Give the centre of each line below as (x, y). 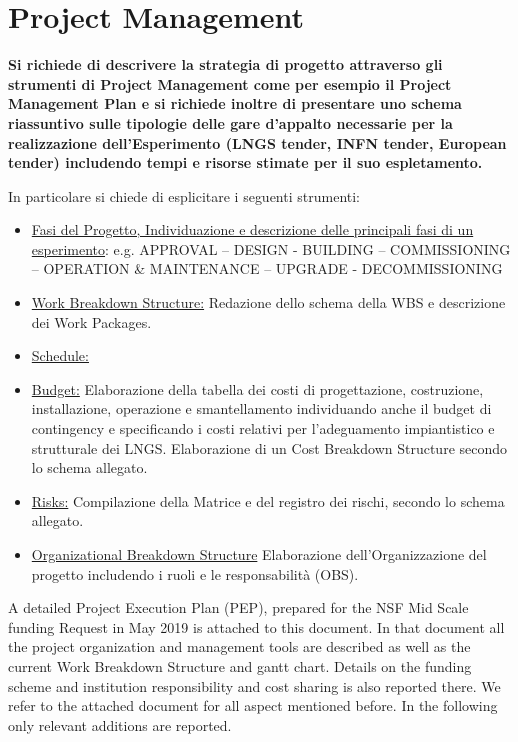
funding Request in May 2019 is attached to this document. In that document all (256, 626)
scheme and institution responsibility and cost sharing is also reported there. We (254, 685)
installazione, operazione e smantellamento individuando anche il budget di (261, 408)
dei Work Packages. (91, 321)
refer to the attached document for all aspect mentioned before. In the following (253, 705)
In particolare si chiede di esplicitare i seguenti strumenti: (184, 195)
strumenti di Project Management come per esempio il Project (230, 83)
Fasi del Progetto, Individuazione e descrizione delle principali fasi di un (252, 229)
